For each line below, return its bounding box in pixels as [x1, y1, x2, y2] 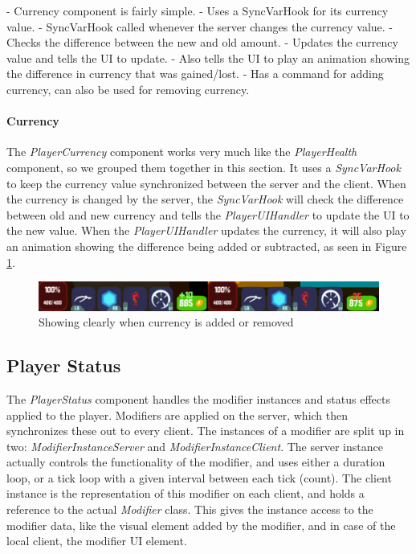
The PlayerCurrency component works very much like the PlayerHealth [6, 143, 357, 160]
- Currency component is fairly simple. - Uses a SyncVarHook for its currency [6, 2, 389, 18]
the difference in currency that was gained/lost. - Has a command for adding [6, 65, 384, 82]
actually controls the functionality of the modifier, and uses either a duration [6, 453, 385, 470]
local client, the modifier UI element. [6, 532, 187, 549]
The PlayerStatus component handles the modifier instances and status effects [6, 390, 390, 407]
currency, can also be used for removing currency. [6, 80, 250, 97]
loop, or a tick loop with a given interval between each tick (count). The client [6, 469, 392, 486]
